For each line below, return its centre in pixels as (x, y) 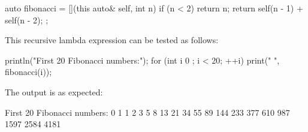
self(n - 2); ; (27, 19)
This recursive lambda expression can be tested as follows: (112, 40)
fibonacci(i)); (28, 72)
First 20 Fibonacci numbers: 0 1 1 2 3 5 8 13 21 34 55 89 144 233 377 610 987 (147, 112)
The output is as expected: (54, 91)
